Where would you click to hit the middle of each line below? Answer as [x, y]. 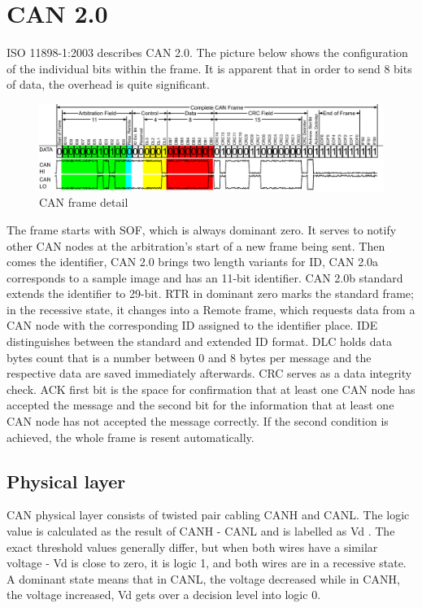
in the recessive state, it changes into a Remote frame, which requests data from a [211, 309]
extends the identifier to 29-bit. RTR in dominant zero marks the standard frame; [210, 293]
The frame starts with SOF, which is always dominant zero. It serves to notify [202, 229]
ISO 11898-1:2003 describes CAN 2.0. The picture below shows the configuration [207, 52]
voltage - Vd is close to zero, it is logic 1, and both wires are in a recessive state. [207, 563]
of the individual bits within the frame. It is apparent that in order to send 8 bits [209, 68]
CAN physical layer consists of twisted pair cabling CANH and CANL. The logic [208, 515]
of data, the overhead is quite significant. [108, 84]
